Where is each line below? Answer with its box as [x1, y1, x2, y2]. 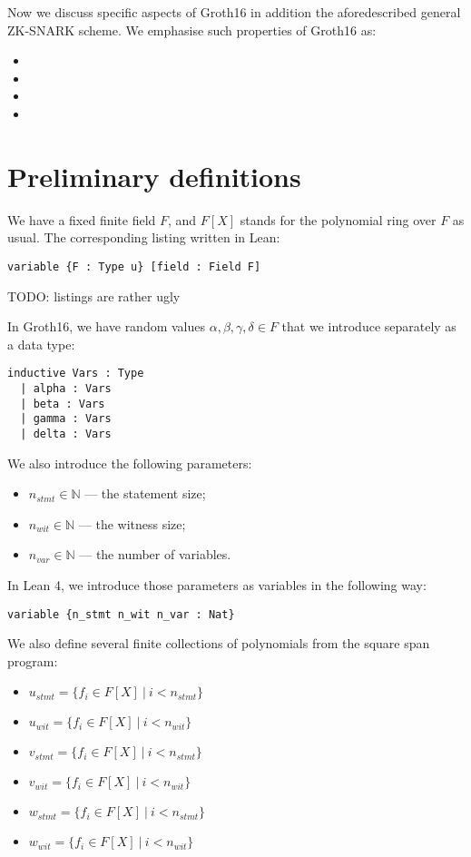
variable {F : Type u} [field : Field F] [7, 260, 261, 273]
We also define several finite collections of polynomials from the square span [7, 634, 430, 653]
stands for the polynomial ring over [240, 210, 437, 229]
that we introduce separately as [281, 317, 456, 336]
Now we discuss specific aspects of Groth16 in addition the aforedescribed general [7, 3, 461, 21]
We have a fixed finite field [7, 210, 156, 229]
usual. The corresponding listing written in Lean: [7, 228, 280, 247]
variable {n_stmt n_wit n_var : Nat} [7, 607, 235, 621]
